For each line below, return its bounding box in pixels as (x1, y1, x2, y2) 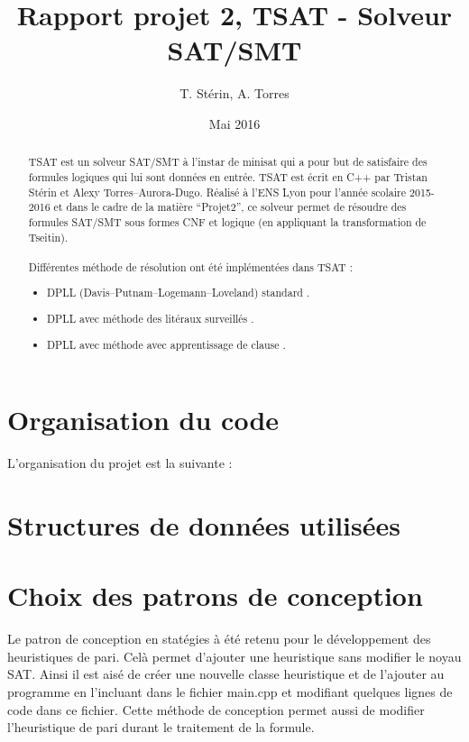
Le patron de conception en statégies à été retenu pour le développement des (7, 629, 431, 648)
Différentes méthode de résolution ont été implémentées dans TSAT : (28, 259, 353, 274)
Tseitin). (28, 229, 69, 244)
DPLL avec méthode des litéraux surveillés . (47, 310, 254, 325)
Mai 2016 (208, 114, 261, 133)
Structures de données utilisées (7, 506, 400, 543)
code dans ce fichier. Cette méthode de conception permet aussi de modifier (7, 700, 425, 719)
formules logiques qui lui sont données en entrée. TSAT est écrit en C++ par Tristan (28, 169, 428, 184)
